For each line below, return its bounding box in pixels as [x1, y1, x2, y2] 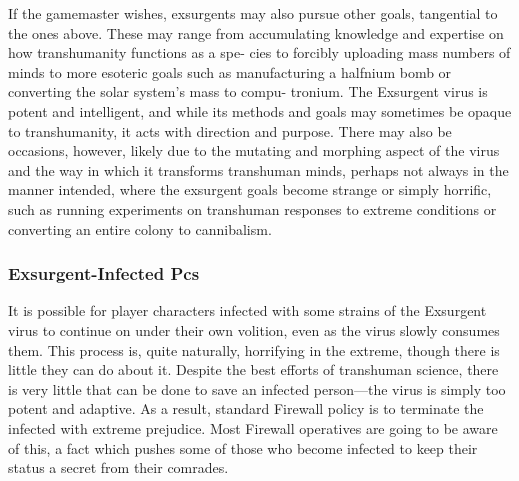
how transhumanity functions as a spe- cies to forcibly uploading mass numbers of [8, 42, 511, 63]
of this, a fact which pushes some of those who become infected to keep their [8, 437, 478, 458]
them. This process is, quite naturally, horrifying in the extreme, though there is [8, 339, 500, 360]
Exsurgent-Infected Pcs [8, 261, 200, 286]
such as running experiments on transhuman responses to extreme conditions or [8, 198, 497, 219]
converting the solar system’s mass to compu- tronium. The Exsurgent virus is [8, 81, 488, 102]
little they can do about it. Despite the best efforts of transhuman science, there [8, 359, 499, 380]
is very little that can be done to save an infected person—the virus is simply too [8, 378, 506, 399]
